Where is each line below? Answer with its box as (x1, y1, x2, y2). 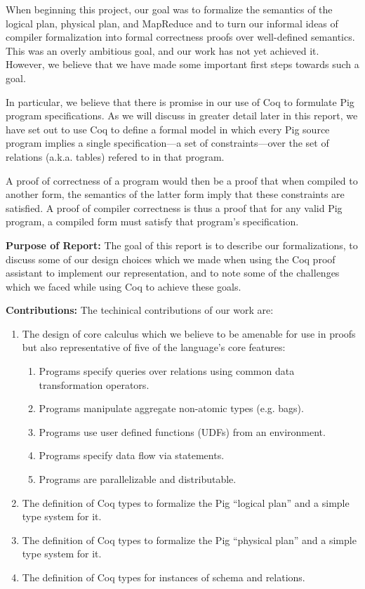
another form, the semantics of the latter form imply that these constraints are (6, 187, 345, 201)
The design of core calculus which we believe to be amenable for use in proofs (22, 326, 356, 340)
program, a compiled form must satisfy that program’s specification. (6, 214, 299, 229)
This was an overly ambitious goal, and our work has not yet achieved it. (6, 43, 319, 58)
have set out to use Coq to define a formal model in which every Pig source (6, 121, 330, 136)
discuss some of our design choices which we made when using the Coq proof (6, 251, 336, 266)
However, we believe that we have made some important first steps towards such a (6, 57, 359, 72)
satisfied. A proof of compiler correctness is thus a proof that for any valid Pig (6, 200, 343, 215)
